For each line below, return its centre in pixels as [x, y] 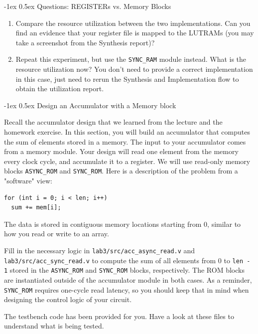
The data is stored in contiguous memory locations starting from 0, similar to [123, 224]
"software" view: [28, 181]
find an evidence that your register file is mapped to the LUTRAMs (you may [135, 33]
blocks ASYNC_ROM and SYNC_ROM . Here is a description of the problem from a [121, 171]
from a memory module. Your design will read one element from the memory [121, 151]
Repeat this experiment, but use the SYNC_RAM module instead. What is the [131, 59]
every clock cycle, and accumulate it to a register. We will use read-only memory [127, 161]
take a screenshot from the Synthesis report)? [85, 42]
